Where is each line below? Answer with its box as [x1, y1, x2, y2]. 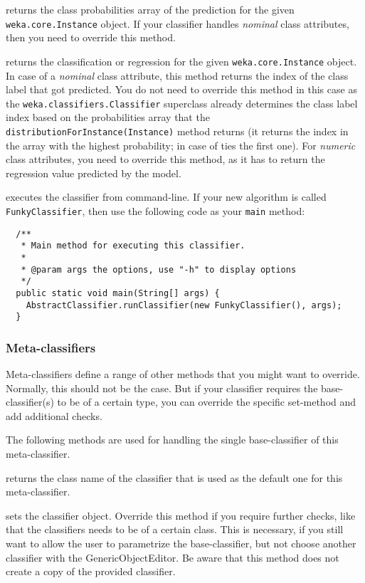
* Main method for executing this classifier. [21, 241, 245, 251]
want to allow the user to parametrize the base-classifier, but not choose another [6, 536, 356, 551]
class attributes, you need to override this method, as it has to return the [6, 152, 325, 167]
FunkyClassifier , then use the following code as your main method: [6, 203, 305, 218]
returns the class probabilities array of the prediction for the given [6, 2, 295, 16]
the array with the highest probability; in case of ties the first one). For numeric [6, 137, 356, 152]
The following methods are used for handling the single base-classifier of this [6, 432, 339, 447]
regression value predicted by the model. [6, 165, 181, 180]
